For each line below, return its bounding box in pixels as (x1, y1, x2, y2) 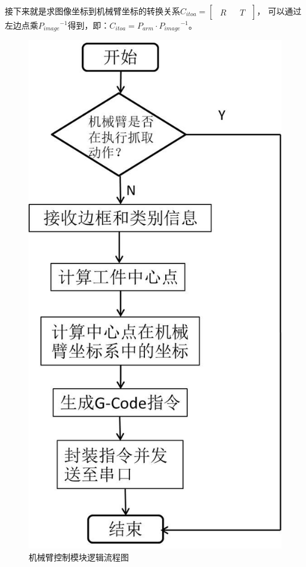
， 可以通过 (256, 5, 302, 17)
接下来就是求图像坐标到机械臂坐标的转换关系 (5, 5, 180, 17)
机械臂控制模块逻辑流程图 (29, 551, 129, 563)
